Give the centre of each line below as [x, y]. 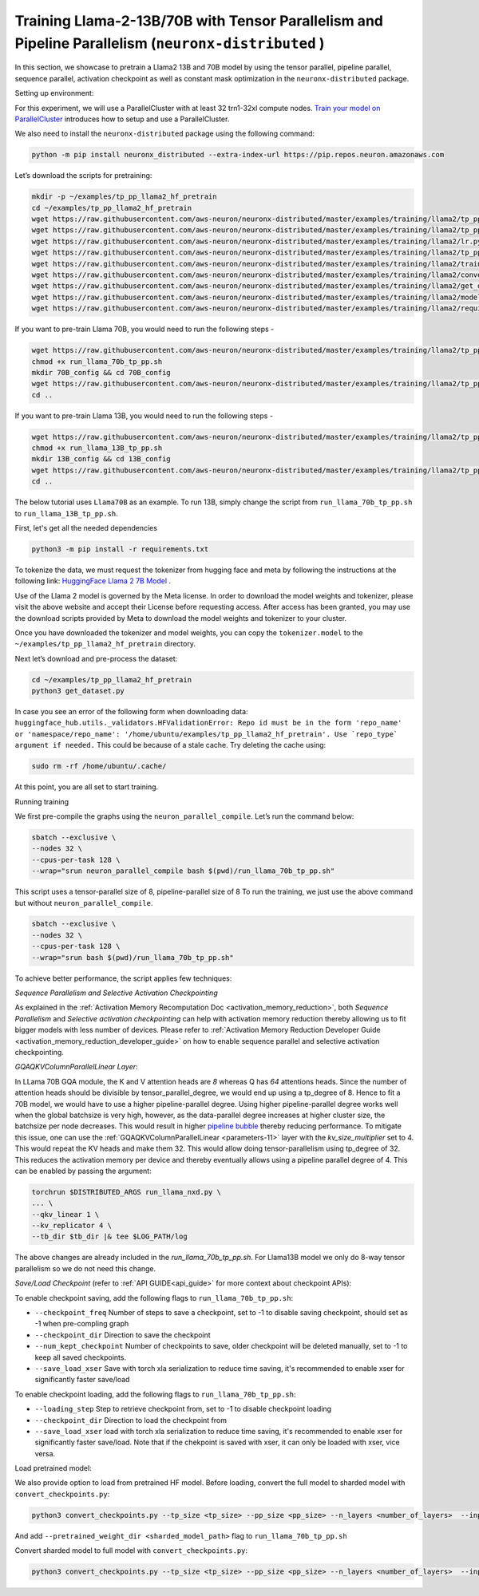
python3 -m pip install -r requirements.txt [120, 549]
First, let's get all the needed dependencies [86, 527]
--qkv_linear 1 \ [65, 1214]
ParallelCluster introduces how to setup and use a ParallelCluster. [122, 119]
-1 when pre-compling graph [82, 1324]
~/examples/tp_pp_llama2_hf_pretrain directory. [105, 644]
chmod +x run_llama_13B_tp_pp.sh [97, 448]
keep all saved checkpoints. [81, 1357]
